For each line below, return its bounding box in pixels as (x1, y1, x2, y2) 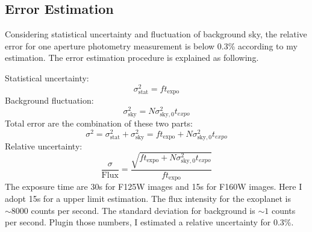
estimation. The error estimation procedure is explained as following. (5, 51, 259, 64)
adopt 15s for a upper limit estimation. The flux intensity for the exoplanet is (5, 192, 291, 204)
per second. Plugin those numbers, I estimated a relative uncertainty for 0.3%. (5, 216, 294, 228)
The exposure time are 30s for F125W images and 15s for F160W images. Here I (5, 180, 302, 193)
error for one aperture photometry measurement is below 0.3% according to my (5, 39, 298, 52)
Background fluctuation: (5, 94, 94, 107)
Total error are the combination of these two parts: (5, 116, 193, 129)
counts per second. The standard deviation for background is (31, 204, 255, 216)
